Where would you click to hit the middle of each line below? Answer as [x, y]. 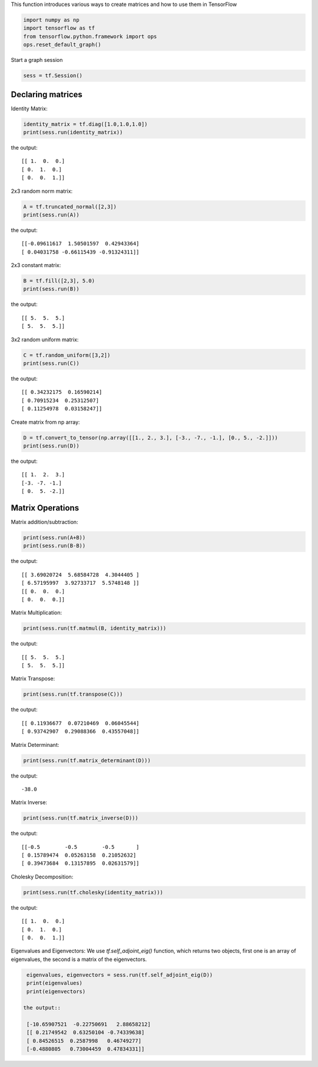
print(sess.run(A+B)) [54, 537]
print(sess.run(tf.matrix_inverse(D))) [81, 818]
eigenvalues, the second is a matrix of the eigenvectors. [79, 959]
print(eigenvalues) [54, 983]
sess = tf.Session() [53, 76]
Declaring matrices [47, 94]
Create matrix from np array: [45, 422]
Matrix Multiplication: [36, 612]
